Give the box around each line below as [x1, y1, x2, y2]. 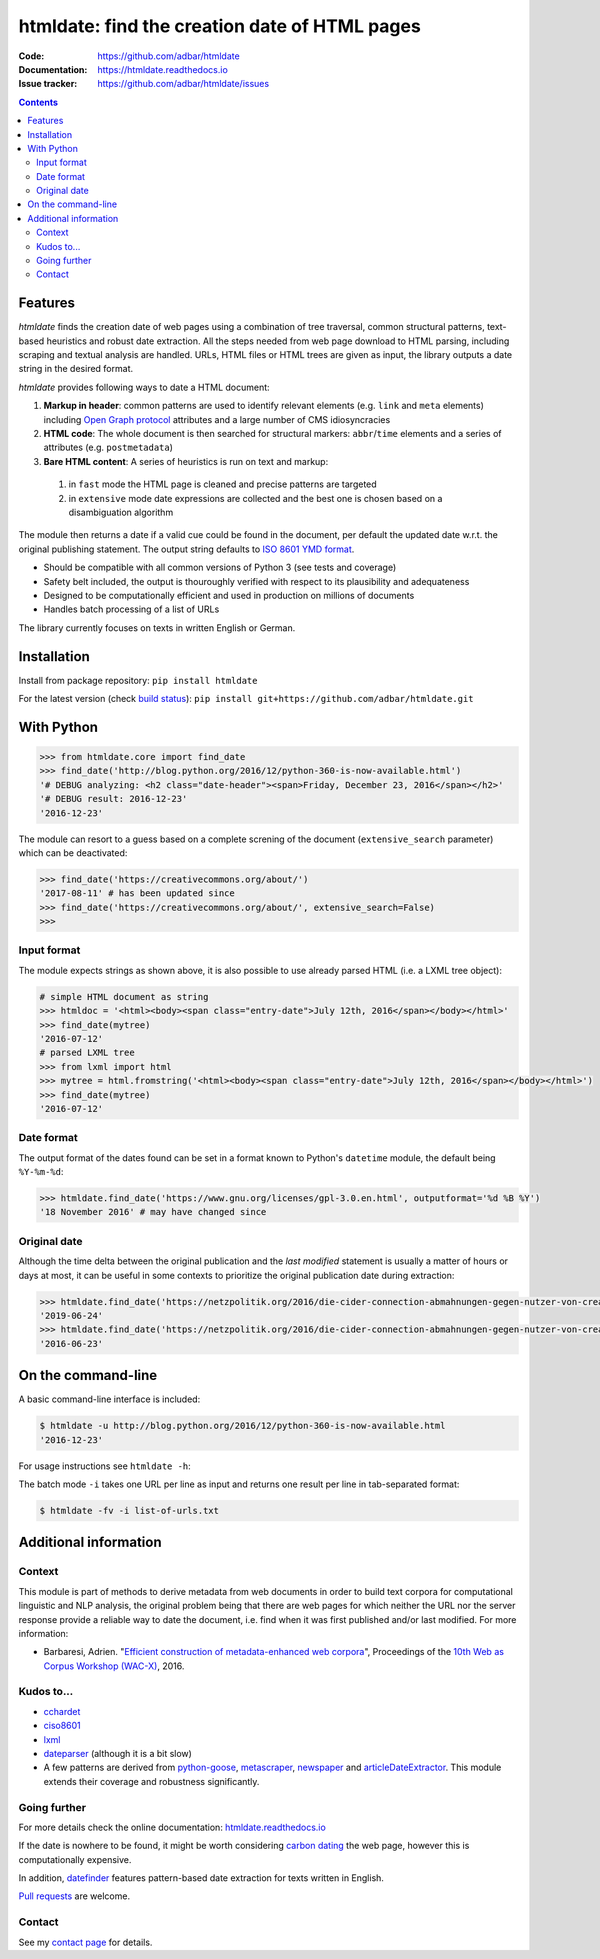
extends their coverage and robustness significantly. [43, 1775, 260, 1787]
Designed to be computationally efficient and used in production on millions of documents [43, 589, 415, 601]
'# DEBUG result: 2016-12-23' [39, 793, 188, 805]
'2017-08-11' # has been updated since [39, 888, 235, 899]
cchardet [43, 1705, 81, 1717]
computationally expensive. [18, 1853, 132, 1865]
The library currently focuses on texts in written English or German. [18, 621, 296, 634]
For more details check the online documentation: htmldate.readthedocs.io [18, 1821, 327, 1833]
